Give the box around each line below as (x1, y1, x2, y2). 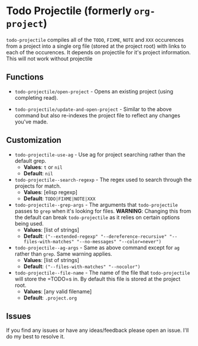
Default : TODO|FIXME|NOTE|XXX (23, 195, 96, 202)
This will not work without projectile (6, 55, 93, 62)
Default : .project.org (23, 294, 77, 301)
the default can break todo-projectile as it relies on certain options (14, 214, 180, 221)
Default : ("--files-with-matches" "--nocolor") (23, 263, 141, 270)
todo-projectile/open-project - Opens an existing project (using (14, 87, 173, 95)
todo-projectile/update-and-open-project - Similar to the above (14, 105, 172, 113)
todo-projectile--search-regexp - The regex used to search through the (14, 176, 192, 183)
